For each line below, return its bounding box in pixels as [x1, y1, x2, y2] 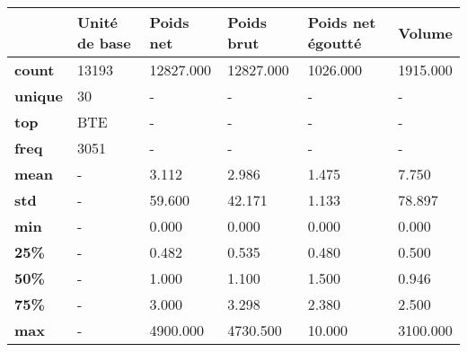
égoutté [307, 32, 362, 53]
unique [14, 85, 63, 106]
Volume [398, 22, 453, 43]
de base [76, 32, 131, 53]
